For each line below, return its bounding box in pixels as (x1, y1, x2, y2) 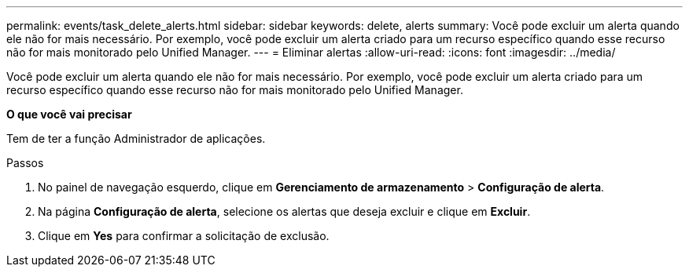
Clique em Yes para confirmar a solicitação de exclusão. (38, 229, 330, 242)
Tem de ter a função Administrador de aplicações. (6, 132, 266, 145)
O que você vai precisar (6, 107, 132, 121)
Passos (6, 156, 44, 169)
